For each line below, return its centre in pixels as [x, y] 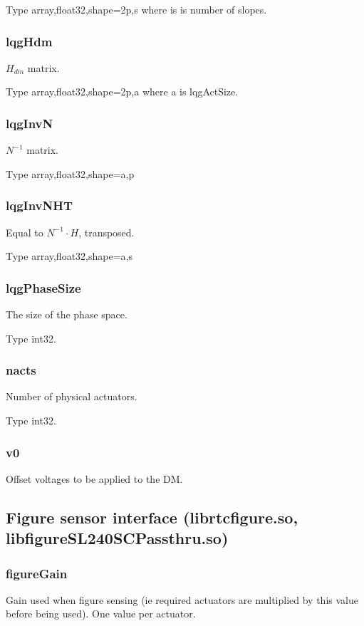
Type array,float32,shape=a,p [70, 173]
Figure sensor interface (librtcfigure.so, [152, 517]
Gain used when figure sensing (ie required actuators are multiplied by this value [182, 599]
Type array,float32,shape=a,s [69, 256]
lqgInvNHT [40, 205]
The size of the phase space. [67, 314]
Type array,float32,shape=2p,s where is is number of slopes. [136, 9]
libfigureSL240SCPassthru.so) [117, 538]
